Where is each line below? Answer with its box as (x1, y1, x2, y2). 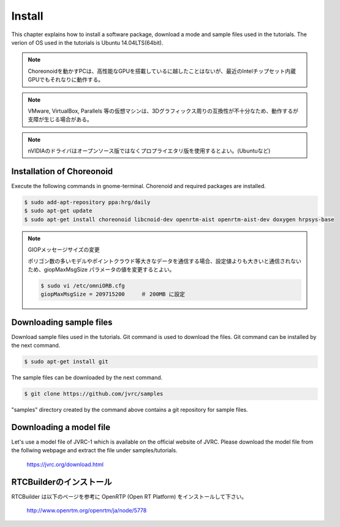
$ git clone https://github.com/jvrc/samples (24, 390, 164, 398)
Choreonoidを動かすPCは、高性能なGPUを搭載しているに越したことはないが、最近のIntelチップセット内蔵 (28, 67, 297, 75)
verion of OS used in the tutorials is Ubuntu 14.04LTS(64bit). (11, 39, 164, 46)
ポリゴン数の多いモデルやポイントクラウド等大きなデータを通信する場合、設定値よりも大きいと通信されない (28, 257, 301, 265)
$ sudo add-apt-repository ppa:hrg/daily (24, 199, 151, 205)
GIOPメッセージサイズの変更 (28, 246, 100, 254)
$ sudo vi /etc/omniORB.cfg (40, 282, 125, 289)
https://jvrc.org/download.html (26, 460, 104, 468)
